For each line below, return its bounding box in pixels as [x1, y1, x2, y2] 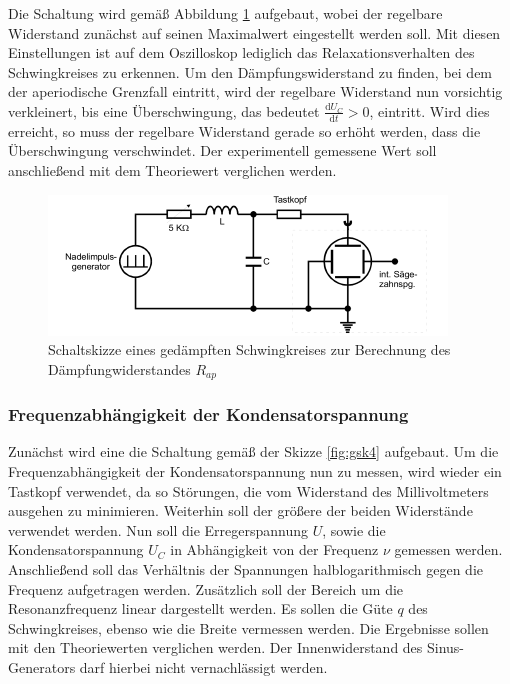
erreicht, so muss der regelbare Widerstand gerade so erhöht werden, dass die [8, 120, 481, 141]
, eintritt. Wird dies [369, 100, 490, 121]
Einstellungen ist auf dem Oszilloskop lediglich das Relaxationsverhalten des [8, 42, 475, 63]
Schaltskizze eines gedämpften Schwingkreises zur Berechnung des [48, 339, 451, 360]
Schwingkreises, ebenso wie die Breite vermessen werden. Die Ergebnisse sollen [8, 617, 489, 638]
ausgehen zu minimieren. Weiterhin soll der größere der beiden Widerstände [8, 500, 473, 521]
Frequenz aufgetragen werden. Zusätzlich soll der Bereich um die [8, 578, 404, 599]
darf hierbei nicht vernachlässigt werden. [79, 656, 328, 677]
